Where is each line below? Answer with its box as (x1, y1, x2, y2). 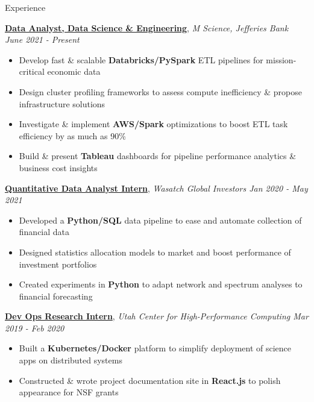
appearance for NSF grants (19, 386, 119, 398)
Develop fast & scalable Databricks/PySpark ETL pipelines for (19, 53, 263, 66)
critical (19, 65, 45, 78)
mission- (266, 53, 297, 66)
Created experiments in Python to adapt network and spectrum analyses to (19, 278, 303, 291)
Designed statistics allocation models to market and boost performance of (19, 245, 291, 258)
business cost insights (19, 161, 98, 174)
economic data (47, 65, 101, 78)
